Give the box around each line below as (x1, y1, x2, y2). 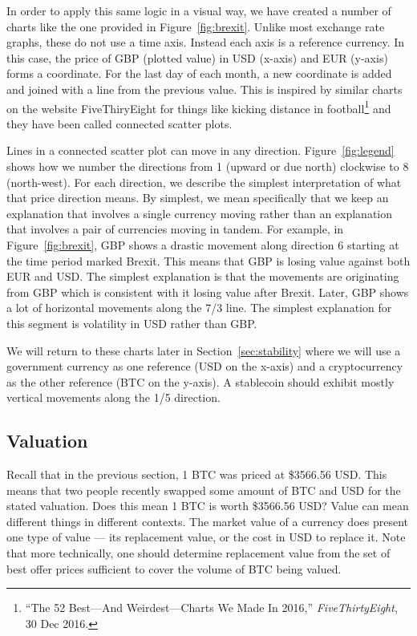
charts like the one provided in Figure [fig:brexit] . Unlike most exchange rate (6, 18, 385, 34)
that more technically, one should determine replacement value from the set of (6, 545, 391, 561)
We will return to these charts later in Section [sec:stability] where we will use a (6, 342, 401, 359)
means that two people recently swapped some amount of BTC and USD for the (6, 481, 401, 498)
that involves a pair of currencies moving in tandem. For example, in (6, 221, 344, 237)
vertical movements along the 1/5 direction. (6, 389, 221, 406)
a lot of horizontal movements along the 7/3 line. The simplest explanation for (6, 299, 392, 316)
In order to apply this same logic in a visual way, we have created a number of (6, 2, 391, 18)
